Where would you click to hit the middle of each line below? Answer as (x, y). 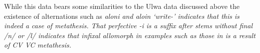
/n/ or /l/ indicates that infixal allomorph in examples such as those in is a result (130, 35)
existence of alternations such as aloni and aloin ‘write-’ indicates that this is (122, 16)
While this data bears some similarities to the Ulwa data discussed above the (122, 6)
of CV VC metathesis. (38, 45)
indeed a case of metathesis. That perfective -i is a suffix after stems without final (128, 26)
